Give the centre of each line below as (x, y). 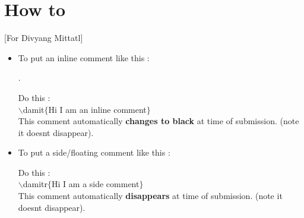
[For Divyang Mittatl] (44, 38)
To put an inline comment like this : (84, 57)
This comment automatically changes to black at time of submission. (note (159, 121)
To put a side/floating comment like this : (94, 152)
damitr (35, 184)
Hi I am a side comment (96, 184)
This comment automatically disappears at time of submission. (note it (150, 196)
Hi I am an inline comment (97, 109)
